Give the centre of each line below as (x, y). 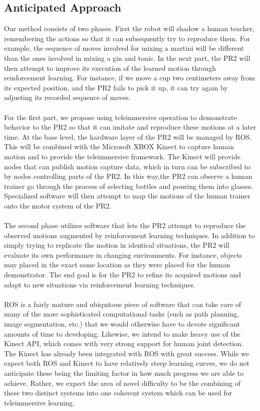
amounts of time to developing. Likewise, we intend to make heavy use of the (122, 333)
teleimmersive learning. (39, 402)
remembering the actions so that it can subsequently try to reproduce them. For (127, 38)
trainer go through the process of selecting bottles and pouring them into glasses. (129, 186)
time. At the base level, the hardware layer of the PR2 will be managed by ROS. (128, 136)
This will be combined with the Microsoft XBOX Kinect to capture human (119, 146)
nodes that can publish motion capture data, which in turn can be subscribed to (127, 166)
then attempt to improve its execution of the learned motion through (110, 68)
